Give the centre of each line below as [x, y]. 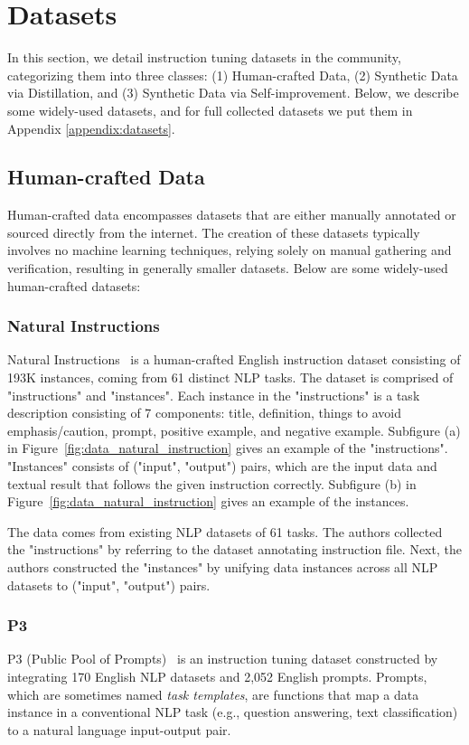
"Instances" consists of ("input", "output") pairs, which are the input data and [222, 466]
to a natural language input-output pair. [119, 729]
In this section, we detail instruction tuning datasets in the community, [204, 57]
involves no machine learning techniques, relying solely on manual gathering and [230, 250]
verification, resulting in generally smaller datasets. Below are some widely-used [228, 268]
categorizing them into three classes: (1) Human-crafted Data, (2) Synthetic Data [233, 75]
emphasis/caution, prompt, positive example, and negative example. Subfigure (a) [234, 430]
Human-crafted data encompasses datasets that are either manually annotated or [232, 215]
